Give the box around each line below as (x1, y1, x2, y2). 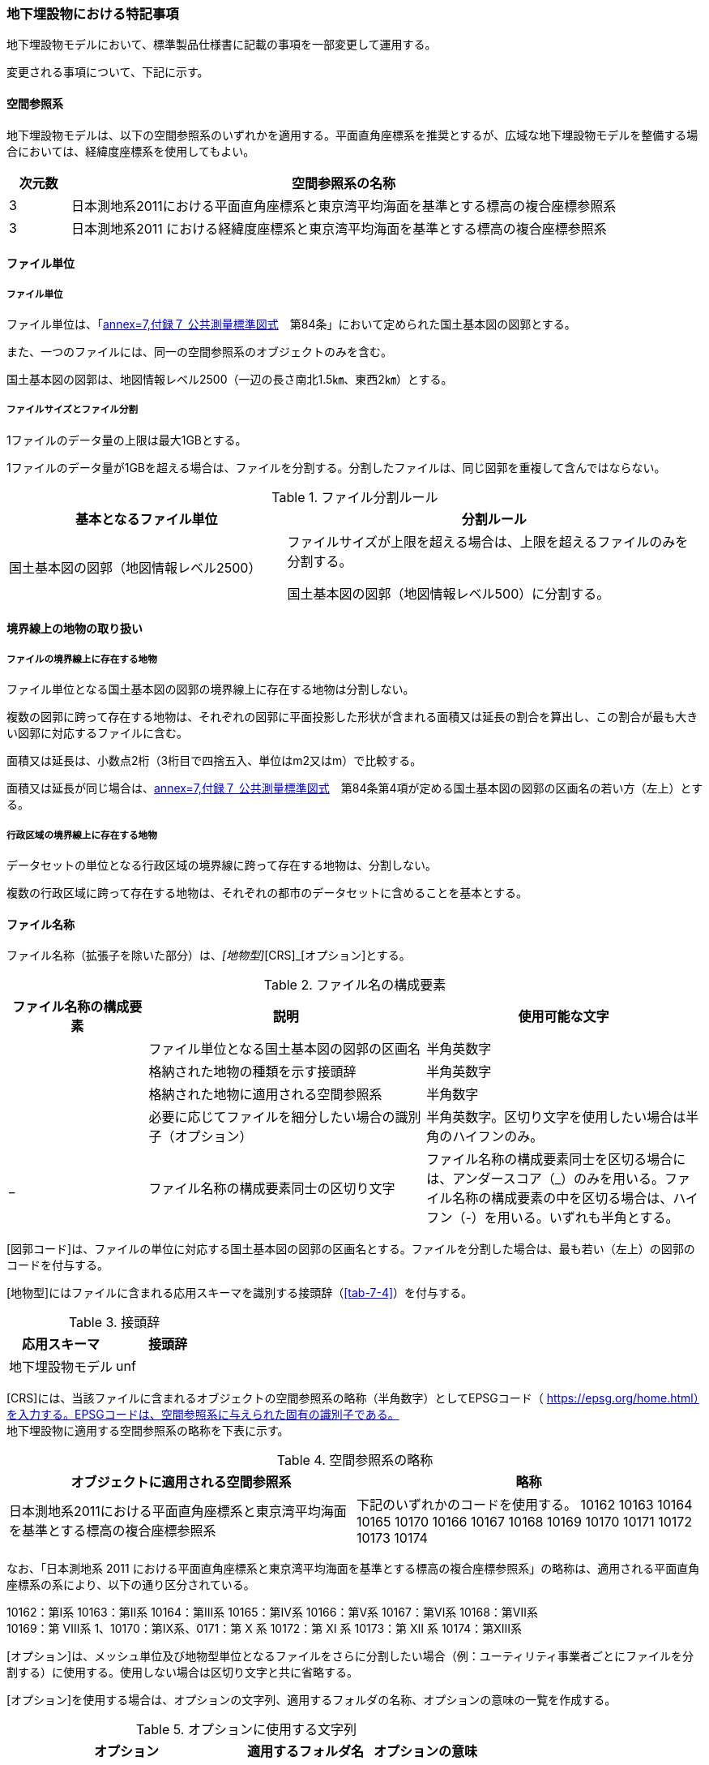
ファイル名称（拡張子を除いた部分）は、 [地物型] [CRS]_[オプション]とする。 (6, 948, 411, 963)
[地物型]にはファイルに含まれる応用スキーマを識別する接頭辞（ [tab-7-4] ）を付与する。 (6, 1286, 473, 1300)
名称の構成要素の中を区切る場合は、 (452, 1190, 673, 1207)
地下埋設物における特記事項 (6, 6, 179, 22)
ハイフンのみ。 (452, 1128, 544, 1145)
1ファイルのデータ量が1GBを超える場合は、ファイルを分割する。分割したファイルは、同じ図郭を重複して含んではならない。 (6, 460, 666, 475)
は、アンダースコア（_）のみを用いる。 (426, 1170, 665, 1187)
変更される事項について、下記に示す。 (6, 65, 209, 79)
